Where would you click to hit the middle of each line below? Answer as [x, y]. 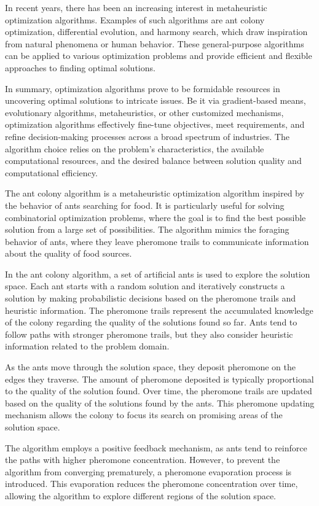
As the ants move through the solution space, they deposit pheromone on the [150, 367]
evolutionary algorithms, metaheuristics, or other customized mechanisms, [144, 112]
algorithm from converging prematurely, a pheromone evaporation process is [148, 471]
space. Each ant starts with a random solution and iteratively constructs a [145, 286]
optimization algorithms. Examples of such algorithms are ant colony [135, 19]
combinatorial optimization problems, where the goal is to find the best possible [156, 217]
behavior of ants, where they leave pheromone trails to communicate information [157, 241]
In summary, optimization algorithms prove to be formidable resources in [143, 88]
